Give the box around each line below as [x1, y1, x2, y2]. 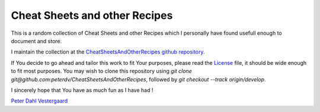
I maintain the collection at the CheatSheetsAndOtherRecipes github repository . [11, 48, 205, 55]
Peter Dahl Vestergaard [11, 97, 68, 104]
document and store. [11, 37, 62, 44]
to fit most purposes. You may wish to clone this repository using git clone [11, 68, 192, 75]
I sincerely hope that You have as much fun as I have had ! [11, 86, 153, 94]
